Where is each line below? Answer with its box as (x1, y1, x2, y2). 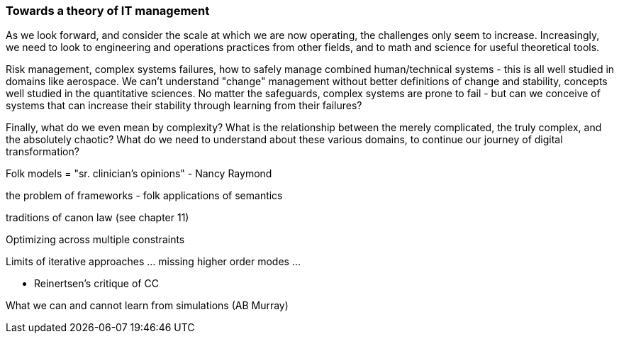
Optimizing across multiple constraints (6, 233, 185, 246)
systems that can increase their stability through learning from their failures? (6, 99, 362, 112)
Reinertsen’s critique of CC (34, 277, 159, 290)
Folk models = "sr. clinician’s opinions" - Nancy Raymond (6, 167, 272, 180)
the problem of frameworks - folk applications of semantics (6, 189, 283, 202)
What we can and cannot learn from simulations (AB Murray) (6, 299, 289, 312)
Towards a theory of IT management (6, 4, 210, 18)
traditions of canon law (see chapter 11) (6, 211, 189, 224)
